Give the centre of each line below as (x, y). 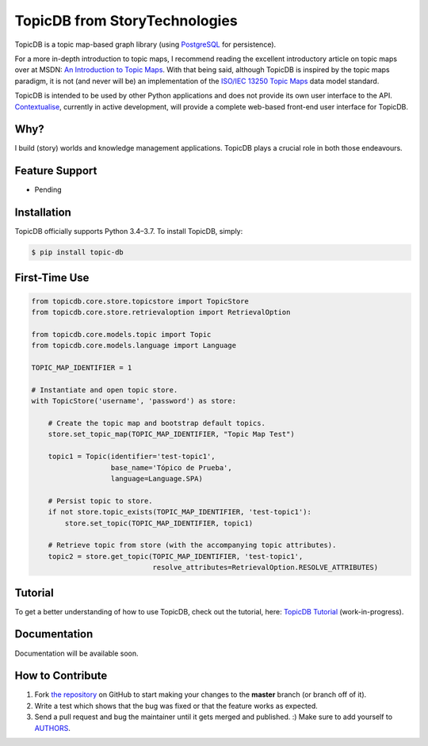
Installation (43, 213)
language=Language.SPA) (157, 479)
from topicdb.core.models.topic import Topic (121, 334)
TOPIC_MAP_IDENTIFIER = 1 (82, 368)
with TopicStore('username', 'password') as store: (134, 401)
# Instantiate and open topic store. (105, 390)
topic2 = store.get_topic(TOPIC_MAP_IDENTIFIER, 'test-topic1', (176, 556)
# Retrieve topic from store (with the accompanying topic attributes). (192, 545)
